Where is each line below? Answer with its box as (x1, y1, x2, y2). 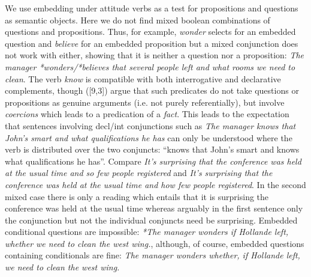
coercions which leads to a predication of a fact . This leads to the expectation (5, 108, 289, 120)
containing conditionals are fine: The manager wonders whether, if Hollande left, (5, 249, 300, 261)
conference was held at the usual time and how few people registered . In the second (5, 178, 306, 190)
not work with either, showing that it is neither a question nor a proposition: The (5, 49, 304, 61)
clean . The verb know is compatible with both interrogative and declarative (5, 72, 281, 85)
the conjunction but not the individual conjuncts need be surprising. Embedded (5, 213, 298, 226)
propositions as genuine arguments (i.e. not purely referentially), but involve (5, 96, 285, 108)
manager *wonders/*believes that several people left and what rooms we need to (5, 60, 295, 73)
